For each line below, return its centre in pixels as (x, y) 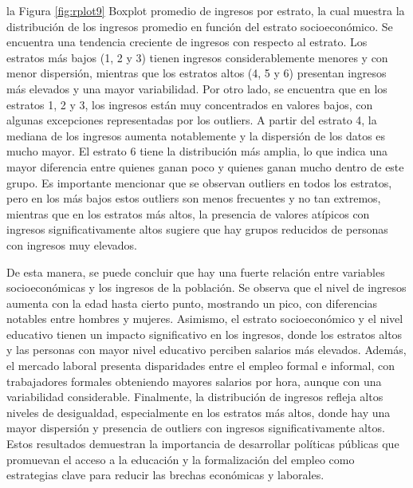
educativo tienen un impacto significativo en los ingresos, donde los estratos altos (205, 334)
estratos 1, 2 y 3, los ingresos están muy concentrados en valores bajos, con (190, 104)
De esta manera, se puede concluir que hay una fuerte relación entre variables (196, 272)
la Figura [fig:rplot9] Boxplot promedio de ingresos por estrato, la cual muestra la (206, 10)
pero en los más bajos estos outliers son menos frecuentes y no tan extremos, (194, 198)
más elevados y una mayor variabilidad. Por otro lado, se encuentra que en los (197, 88)
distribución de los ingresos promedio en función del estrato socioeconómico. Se (200, 26)
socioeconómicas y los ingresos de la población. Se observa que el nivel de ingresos (206, 287)
